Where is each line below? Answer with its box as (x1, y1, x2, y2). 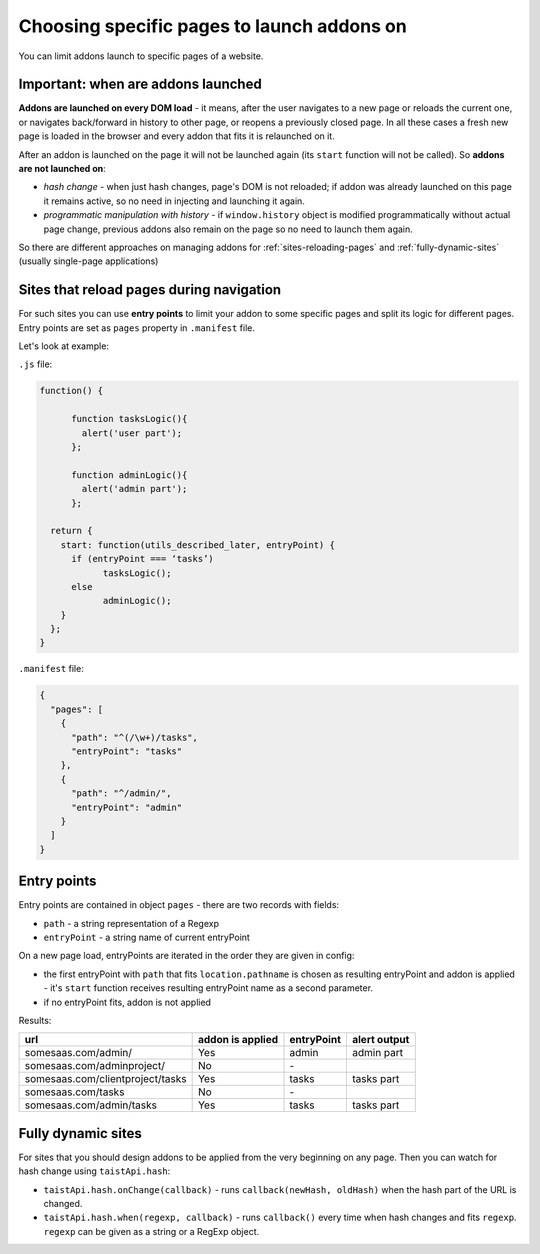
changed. (43, 1198, 83, 1210)
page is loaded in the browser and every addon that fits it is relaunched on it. (18, 130, 335, 142)
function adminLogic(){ (71, 469, 188, 480)
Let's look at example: (18, 340, 110, 352)
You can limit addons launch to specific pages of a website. (18, 50, 264, 62)
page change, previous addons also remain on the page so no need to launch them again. (43, 223, 414, 235)
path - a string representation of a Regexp (43, 917, 220, 929)
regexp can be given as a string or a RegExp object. (43, 1225, 260, 1237)
